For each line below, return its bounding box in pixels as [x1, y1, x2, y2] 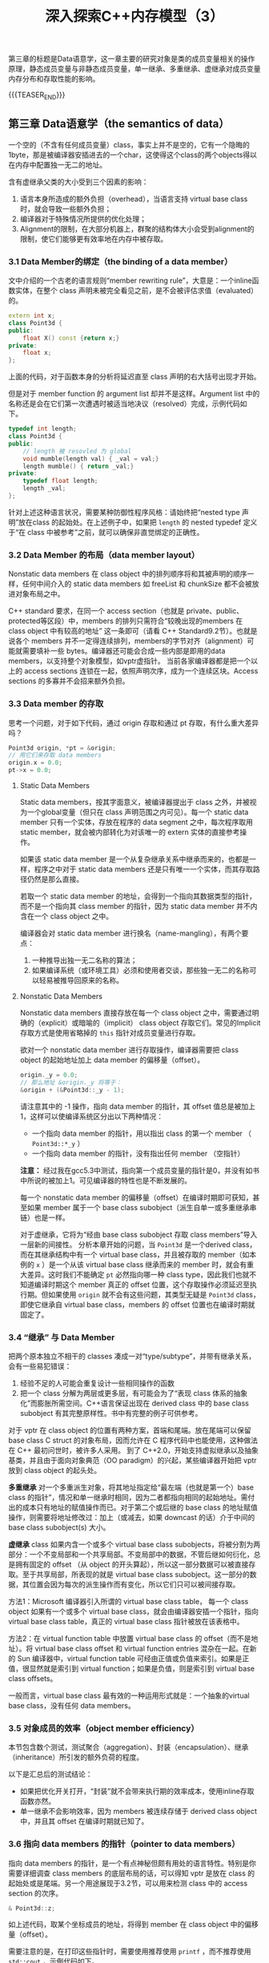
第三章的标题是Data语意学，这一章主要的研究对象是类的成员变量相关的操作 [8, 54, 255, 64]
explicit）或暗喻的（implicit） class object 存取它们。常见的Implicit [41, 1018, 261, 1028]
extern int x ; [8, 312, 56, 320]
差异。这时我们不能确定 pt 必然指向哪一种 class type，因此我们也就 [26, 1269, 250, 1279]
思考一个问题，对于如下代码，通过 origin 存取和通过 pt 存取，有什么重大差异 [8, 718, 259, 727]
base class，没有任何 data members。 [8, 1700, 135, 1710]
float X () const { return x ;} [22, 334, 120, 342]
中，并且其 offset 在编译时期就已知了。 [19, 1816, 149, 1826]
